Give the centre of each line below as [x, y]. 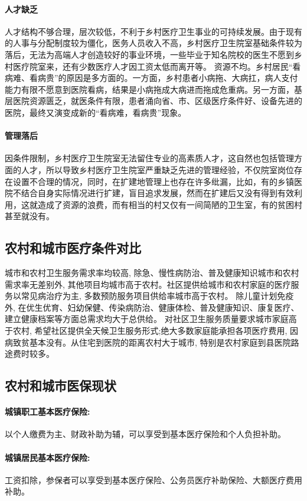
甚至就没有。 [30, 216]
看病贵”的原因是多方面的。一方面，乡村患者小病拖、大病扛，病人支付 [164, 78]
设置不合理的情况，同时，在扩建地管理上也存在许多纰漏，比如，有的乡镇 [153, 181]
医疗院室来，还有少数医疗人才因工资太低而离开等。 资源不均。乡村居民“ [153, 66]
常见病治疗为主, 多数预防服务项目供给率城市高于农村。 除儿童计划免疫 [157, 296]
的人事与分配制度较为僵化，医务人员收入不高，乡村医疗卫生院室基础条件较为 [153, 43]
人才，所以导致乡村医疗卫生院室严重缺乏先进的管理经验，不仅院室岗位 [157, 169]
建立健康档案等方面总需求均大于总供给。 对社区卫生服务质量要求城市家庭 [147, 319]
